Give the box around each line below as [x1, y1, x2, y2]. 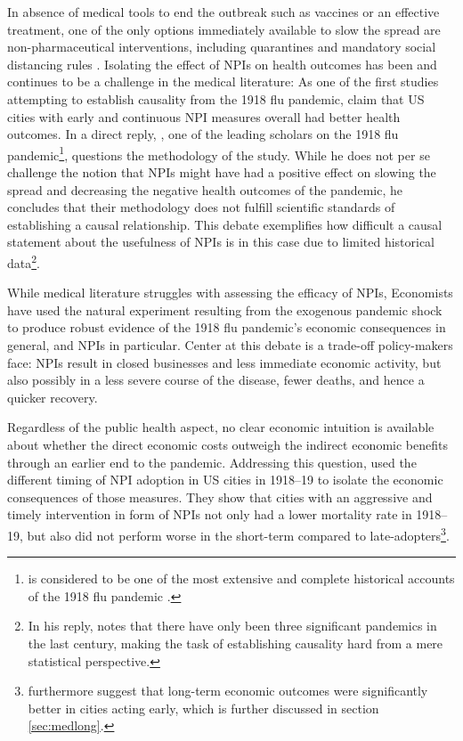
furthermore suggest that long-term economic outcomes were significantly [28, 681, 428, 700]
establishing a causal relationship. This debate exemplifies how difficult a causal [7, 215, 443, 233]
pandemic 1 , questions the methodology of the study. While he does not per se [7, 142, 430, 164]
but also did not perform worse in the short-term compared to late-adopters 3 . [27, 523, 450, 544]
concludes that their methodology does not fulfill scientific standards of [7, 198, 395, 216]
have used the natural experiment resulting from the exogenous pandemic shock [7, 300, 443, 319]
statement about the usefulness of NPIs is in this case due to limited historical [7, 232, 435, 251]
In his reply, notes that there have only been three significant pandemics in [28, 616, 437, 635]
